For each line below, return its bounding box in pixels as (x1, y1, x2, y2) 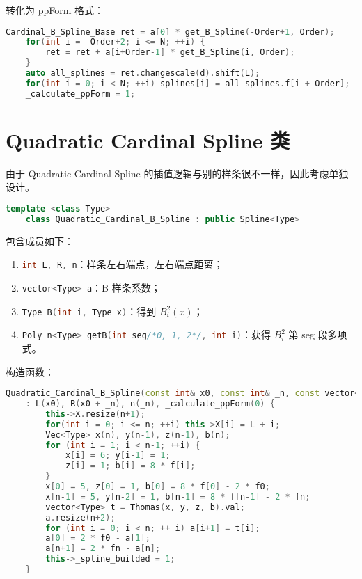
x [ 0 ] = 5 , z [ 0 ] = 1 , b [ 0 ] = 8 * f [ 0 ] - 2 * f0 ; (45, 482, 270, 492)
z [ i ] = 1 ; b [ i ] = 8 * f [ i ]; (65, 461, 196, 471)
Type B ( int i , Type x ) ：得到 (22, 303, 157, 318)
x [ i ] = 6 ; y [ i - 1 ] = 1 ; (65, 450, 171, 461)
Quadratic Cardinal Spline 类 (6, 125, 290, 154)
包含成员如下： (6, 233, 74, 248)
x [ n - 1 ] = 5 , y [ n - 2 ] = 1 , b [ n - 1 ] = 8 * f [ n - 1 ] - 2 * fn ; (45, 491, 310, 502)
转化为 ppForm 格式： (6, 3, 104, 17)
